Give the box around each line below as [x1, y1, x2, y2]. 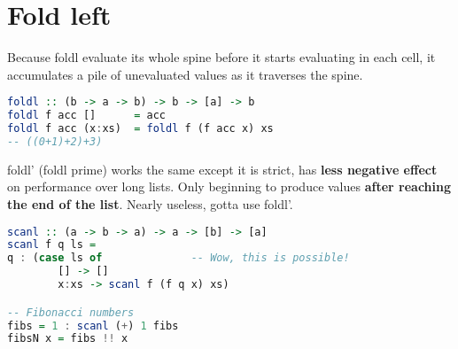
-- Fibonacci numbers [7, 306, 135, 319]
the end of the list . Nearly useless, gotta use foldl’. [7, 195, 293, 213]
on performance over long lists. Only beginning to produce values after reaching [7, 177, 452, 196]
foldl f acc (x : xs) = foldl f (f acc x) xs [7, 122, 274, 136]
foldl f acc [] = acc [7, 109, 166, 122]
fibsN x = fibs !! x [7, 332, 128, 345]
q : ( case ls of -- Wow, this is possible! [7, 252, 350, 265]
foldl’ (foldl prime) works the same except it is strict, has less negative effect [7, 159, 438, 178]
